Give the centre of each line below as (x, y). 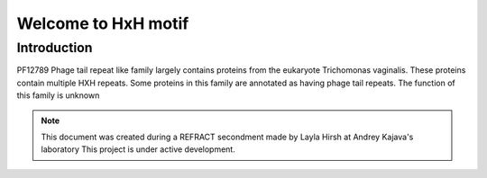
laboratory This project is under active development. (138, 149)
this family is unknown (58, 95)
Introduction (55, 48)
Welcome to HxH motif (103, 23)
